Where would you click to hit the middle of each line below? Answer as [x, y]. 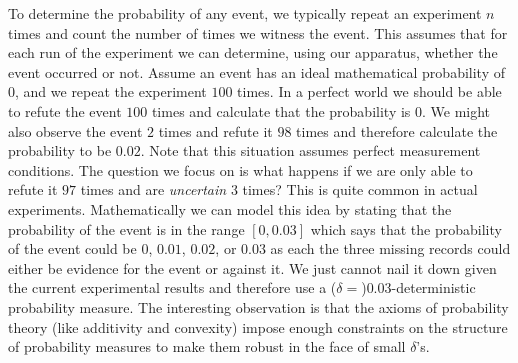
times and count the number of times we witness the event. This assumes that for [258, 32]
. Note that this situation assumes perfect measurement [310, 150]
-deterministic [433, 287]
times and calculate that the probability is [281, 110]
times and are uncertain [153, 189]
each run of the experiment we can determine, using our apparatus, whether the [253, 52]
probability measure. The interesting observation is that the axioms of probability [258, 306]
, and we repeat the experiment [111, 91]
